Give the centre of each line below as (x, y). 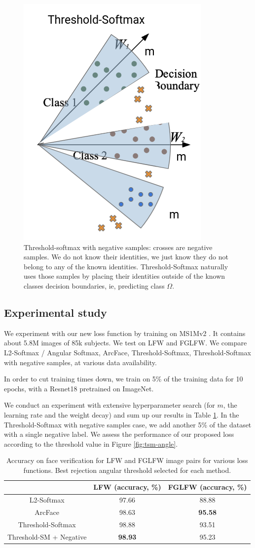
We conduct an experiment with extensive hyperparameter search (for (109, 405)
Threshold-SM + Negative (47, 536)
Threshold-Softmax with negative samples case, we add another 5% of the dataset (128, 424)
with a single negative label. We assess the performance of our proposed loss (119, 434)
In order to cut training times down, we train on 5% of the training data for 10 (124, 379)
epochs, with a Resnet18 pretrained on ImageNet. (79, 388)
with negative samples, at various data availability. (80, 362)
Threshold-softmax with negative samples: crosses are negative (118, 247)
